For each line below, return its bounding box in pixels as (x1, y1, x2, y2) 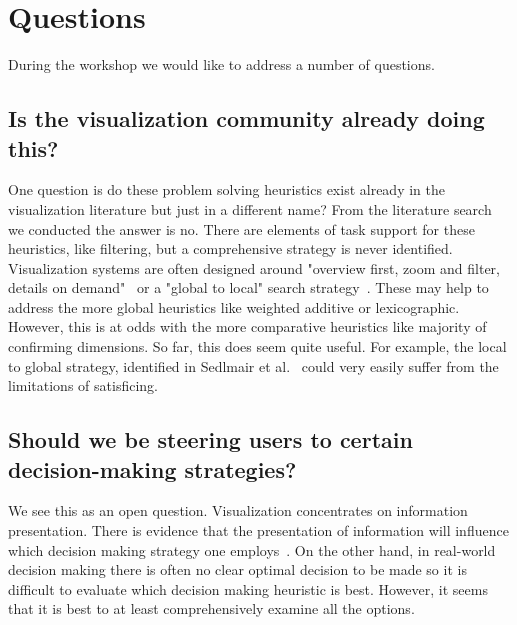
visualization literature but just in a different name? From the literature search (8, 198, 492, 219)
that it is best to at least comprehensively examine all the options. (8, 598, 415, 619)
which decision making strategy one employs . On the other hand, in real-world (8, 539, 496, 560)
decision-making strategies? (8, 453, 297, 484)
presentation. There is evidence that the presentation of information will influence (8, 520, 509, 541)
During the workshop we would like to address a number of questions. (8, 54, 435, 75)
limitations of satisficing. (8, 375, 158, 396)
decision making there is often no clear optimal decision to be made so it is (8, 559, 467, 580)
